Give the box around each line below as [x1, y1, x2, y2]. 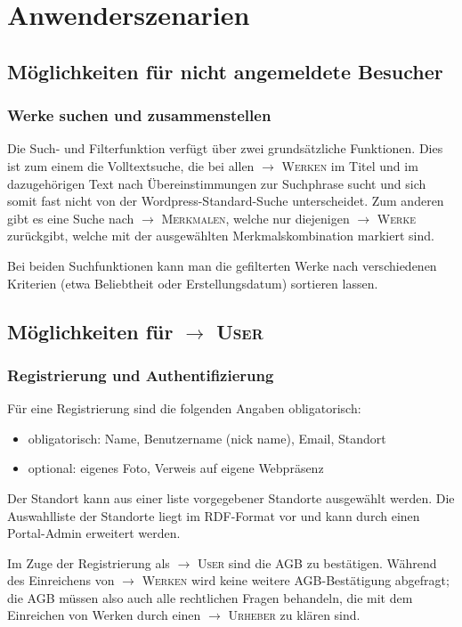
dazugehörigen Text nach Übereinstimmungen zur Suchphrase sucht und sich [7, 174, 426, 192]
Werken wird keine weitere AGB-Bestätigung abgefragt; [142, 571, 450, 590]
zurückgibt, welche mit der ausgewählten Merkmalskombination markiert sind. [7, 226, 434, 245]
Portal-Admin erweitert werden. [7, 524, 181, 542]
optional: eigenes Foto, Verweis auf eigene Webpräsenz [28, 459, 324, 477]
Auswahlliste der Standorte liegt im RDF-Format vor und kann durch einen [7, 506, 420, 525]
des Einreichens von [7, 571, 115, 590]
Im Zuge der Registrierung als [7, 553, 170, 572]
